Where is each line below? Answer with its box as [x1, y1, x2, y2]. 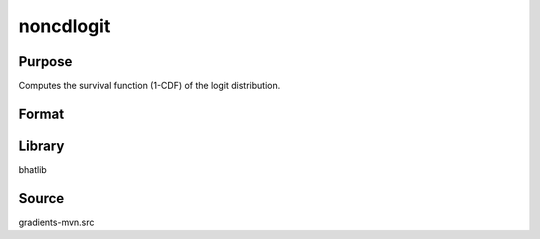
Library [18, 137, 65, 154]
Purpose [18, 53, 73, 70]
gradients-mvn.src [18, 216, 95, 228]
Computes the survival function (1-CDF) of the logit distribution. [18, 80, 281, 92]
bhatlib [18, 163, 47, 175]
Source [18, 190, 65, 207]
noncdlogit [18, 15, 111, 37]
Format [18, 105, 65, 122]
